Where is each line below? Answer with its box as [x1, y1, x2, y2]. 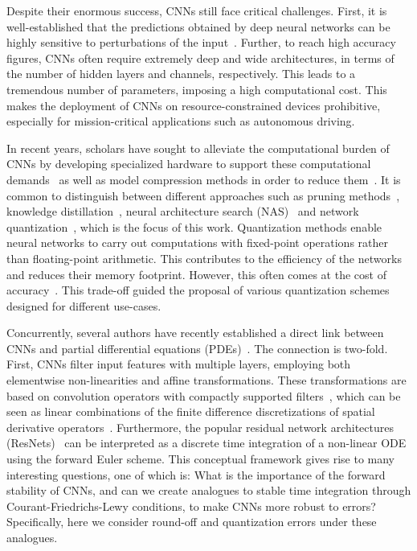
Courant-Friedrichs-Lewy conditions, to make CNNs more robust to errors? [6, 497, 376, 514]
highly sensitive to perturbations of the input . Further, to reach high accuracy [6, 34, 396, 51]
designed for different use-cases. [6, 297, 161, 314]
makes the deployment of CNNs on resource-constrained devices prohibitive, [6, 97, 381, 113]
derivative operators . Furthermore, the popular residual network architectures [6, 418, 394, 435]
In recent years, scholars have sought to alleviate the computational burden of [6, 139, 390, 156]
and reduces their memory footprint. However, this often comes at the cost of [6, 265, 386, 282]
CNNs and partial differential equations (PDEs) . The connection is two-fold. [6, 339, 388, 356]
